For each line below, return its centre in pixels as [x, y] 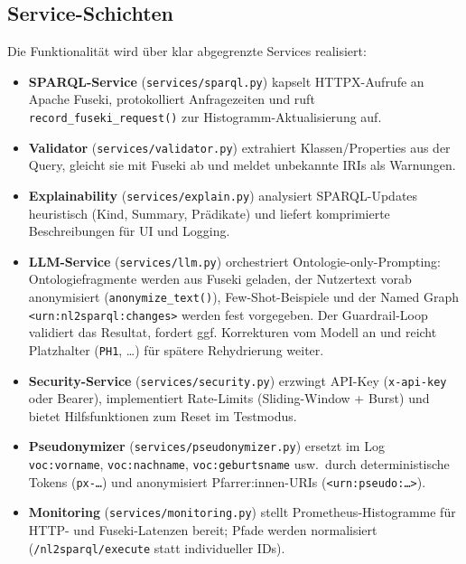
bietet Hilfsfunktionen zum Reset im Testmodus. [163, 415]
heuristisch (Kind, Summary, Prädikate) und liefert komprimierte [209, 213]
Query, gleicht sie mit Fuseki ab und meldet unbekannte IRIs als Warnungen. [242, 165]
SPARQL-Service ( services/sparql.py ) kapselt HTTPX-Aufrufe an [226, 81]
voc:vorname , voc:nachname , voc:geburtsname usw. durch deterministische [239, 464]
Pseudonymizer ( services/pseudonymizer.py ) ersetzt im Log [206, 446]
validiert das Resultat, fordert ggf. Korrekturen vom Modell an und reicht [233, 332]
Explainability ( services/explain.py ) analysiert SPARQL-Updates [223, 195]
